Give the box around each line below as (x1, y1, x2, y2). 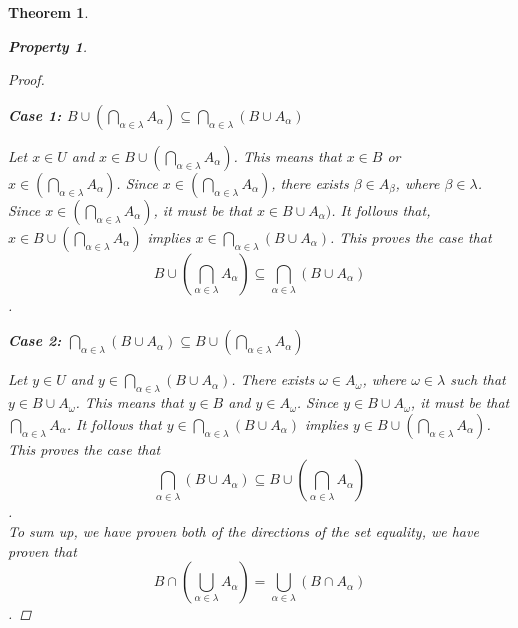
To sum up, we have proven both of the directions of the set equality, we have (8, 520, 479, 541)
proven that (8, 540, 77, 561)
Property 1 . (8, 35, 88, 56)
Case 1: (8, 104, 62, 125)
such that (450, 369, 506, 390)
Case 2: (8, 330, 62, 351)
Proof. (8, 69, 45, 90)
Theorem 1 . (8, 2, 89, 22)
